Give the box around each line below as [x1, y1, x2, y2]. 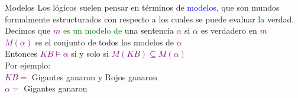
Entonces [5, 47, 38, 60]
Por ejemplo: [5, 58, 51, 71]
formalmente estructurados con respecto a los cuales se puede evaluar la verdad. [5, 12, 294, 25]
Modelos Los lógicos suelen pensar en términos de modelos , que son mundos [5, 1, 280, 13]
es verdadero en [200, 24, 257, 37]
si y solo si [71, 47, 109, 60]
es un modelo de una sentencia [63, 24, 174, 37]
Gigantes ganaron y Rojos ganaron [31, 70, 157, 83]
